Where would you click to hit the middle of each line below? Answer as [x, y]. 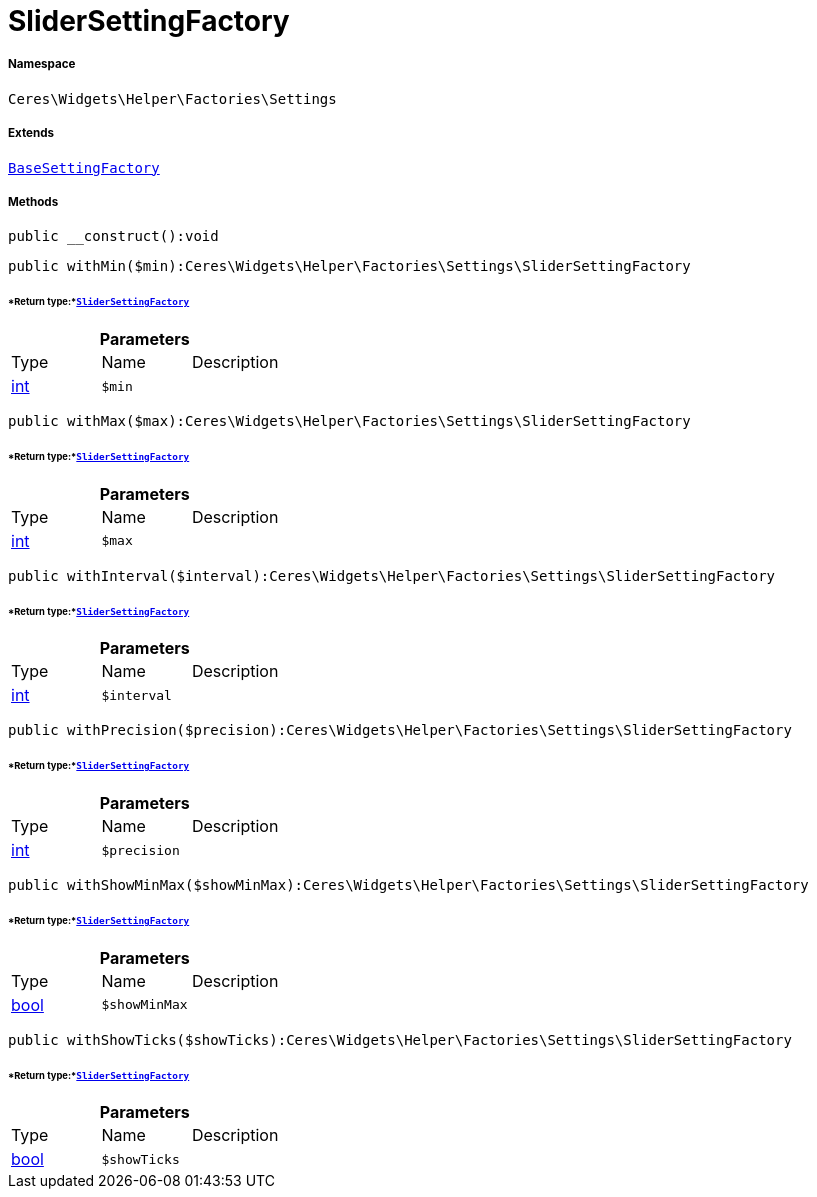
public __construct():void [113, 236]
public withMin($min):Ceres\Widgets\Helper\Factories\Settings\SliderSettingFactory [349, 266]
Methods [33, 201]
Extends [31, 133]
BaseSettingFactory [84, 167]
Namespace [42, 64]
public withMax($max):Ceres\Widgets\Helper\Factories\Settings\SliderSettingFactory [349, 421]
